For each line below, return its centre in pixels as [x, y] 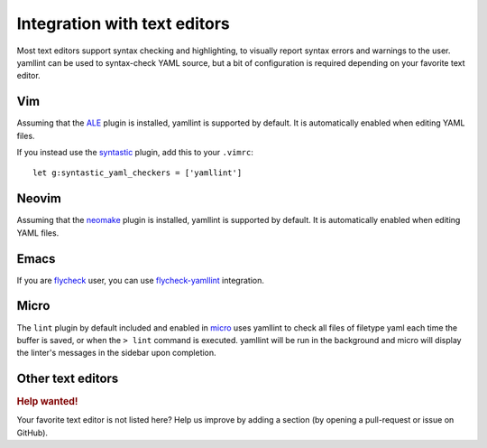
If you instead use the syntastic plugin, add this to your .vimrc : [135, 153]
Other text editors [68, 379]
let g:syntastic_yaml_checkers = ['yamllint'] [138, 173]
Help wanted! [47, 402]
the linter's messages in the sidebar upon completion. [116, 353]
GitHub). [32, 433]
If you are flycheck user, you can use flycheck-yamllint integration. [141, 280]
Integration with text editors [123, 23]
